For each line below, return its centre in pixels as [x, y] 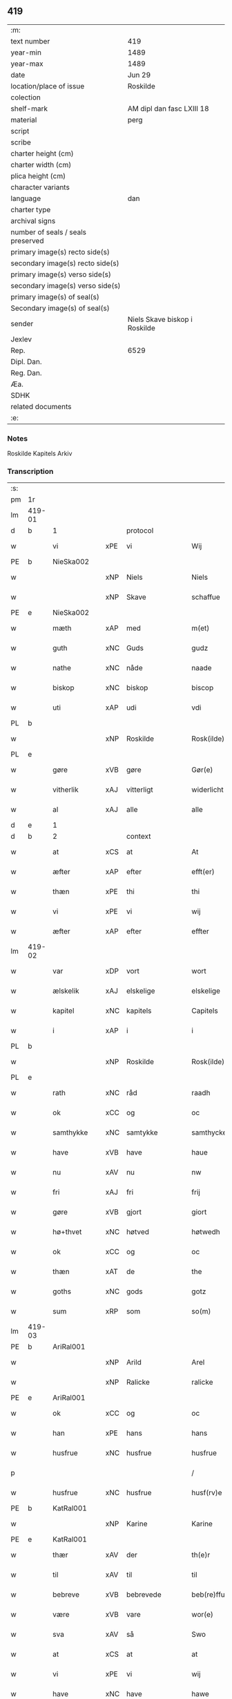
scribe [21, 142]
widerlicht [208, 790]
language [26, 198]
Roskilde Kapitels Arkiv [40, 454]
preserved [27, 240]
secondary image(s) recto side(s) [65, 263]
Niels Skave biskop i [160, 319]
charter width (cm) [41, 164]
